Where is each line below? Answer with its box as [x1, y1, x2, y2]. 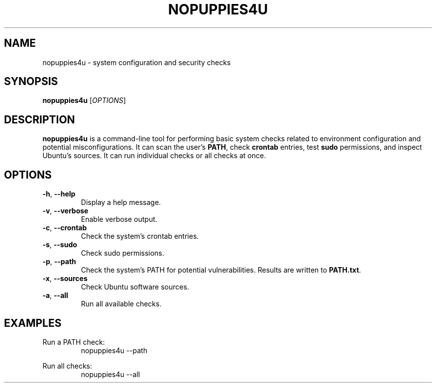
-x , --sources [42, 274, 88, 283]
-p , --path [42, 257, 76, 266]
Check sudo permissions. [81, 249, 164, 258]
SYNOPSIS [4, 75, 58, 88]
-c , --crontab [42, 223, 87, 232]
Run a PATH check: [42, 337, 105, 346]
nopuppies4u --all [81, 370, 140, 379]
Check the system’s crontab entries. [81, 232, 199, 241]
